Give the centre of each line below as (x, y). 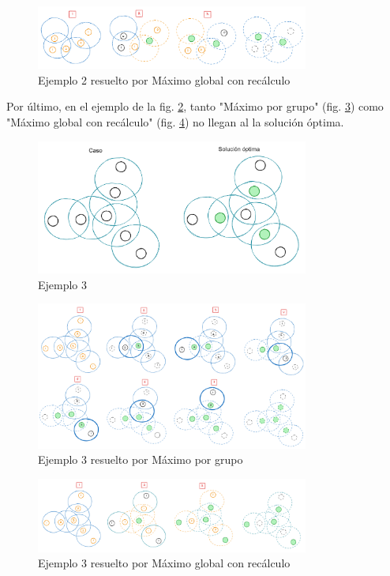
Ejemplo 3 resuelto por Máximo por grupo (141, 459)
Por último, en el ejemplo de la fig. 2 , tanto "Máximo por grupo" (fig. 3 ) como (195, 106)
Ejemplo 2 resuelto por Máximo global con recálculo (164, 79)
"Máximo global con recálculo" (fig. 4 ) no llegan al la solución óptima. (175, 121)
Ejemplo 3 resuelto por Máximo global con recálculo (164, 563)
